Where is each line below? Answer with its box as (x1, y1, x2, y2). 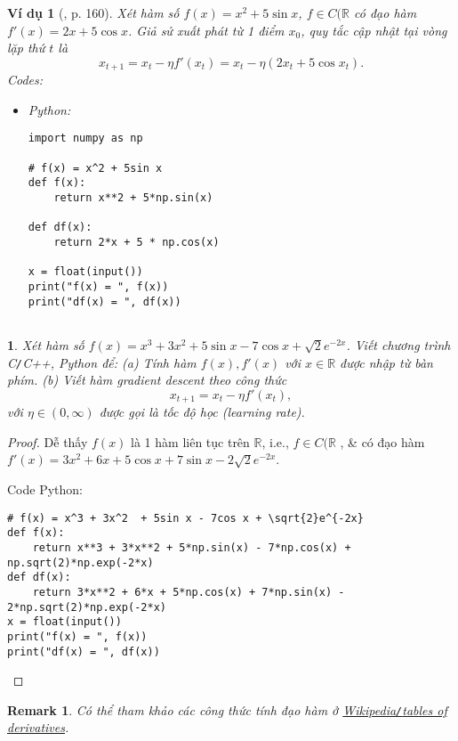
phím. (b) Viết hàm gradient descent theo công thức (7, 370, 287, 389)
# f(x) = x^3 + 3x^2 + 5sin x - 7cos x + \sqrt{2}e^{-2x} (7, 511, 364, 525)
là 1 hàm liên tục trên (131, 432, 250, 451)
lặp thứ (7, 38, 45, 57)
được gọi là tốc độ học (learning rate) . (99, 403, 305, 421)
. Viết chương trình (346, 335, 451, 354)
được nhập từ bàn (340, 353, 433, 371)
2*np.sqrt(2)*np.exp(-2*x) (7, 600, 166, 614)
